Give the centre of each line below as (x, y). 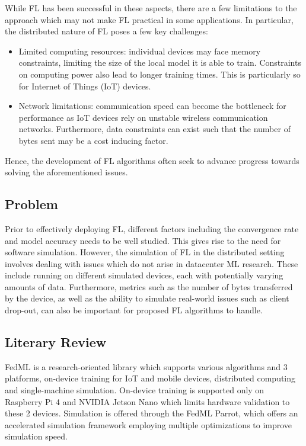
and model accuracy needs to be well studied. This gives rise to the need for (143, 240)
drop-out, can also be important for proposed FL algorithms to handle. (134, 310)
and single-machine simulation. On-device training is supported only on (135, 390)
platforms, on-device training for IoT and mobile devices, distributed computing (150, 378)
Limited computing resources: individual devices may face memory (140, 51)
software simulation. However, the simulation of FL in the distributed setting (145, 252)
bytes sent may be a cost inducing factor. (93, 140)
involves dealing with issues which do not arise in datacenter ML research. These (152, 263)
